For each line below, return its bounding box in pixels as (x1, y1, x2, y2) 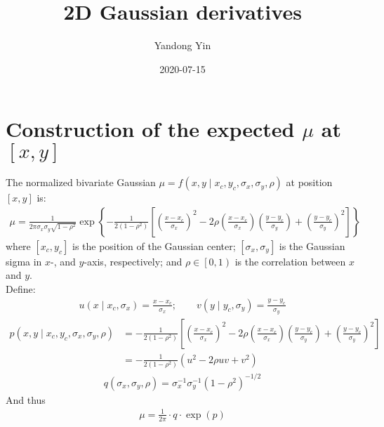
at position (286, 175, 333, 190)
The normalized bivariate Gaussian (6, 175, 156, 190)
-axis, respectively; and (84, 254, 183, 268)
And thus (6, 392, 46, 407)
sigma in (6, 254, 42, 268)
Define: (6, 282, 36, 296)
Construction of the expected (6, 114, 295, 143)
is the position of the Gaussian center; (72, 238, 236, 253)
